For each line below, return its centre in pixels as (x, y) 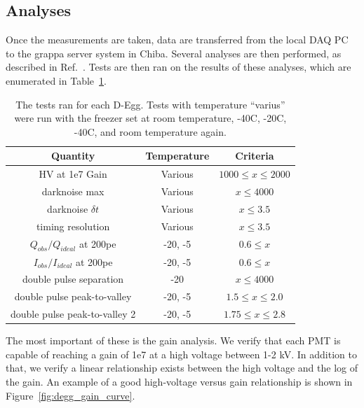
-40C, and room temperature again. (150, 131)
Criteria (255, 156)
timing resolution (73, 226)
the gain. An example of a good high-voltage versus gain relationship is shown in (179, 382)
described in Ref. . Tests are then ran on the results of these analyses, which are (178, 67)
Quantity (73, 156)
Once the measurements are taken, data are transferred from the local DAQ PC (177, 40)
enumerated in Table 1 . (56, 80)
